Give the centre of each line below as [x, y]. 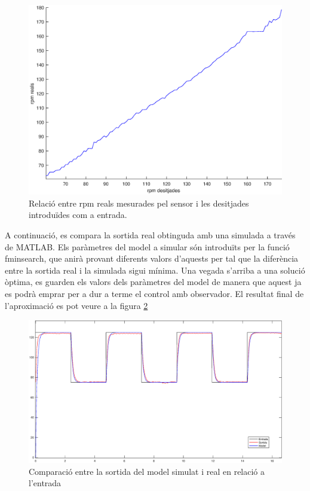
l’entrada [45, 483]
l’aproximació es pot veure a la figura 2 [76, 305]
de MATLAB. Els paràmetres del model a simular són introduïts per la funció [147, 246]
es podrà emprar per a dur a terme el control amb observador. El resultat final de [154, 293]
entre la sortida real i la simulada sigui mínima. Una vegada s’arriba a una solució [155, 270]
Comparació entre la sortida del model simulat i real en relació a [147, 471]
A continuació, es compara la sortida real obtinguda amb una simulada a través [150, 234]
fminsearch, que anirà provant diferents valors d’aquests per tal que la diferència [152, 258]
